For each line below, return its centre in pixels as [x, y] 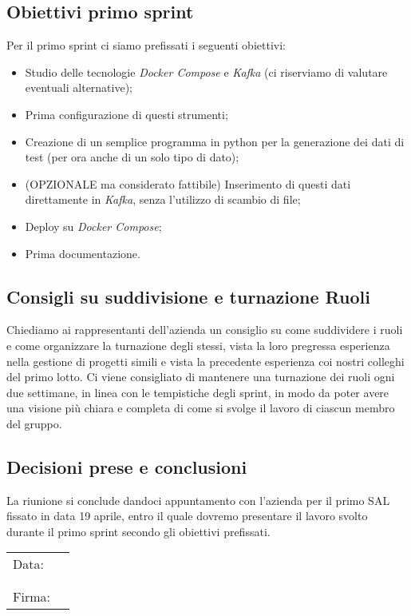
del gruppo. [34, 423]
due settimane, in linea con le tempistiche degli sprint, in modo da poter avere [198, 392]
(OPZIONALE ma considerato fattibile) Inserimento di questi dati [188, 183]
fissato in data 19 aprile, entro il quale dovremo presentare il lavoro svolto [187, 516]
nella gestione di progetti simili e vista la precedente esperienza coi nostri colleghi [205, 361]
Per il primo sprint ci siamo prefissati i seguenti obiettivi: [146, 45]
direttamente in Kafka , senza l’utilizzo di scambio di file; [163, 199]
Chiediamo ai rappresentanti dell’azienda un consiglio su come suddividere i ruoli [205, 330]
